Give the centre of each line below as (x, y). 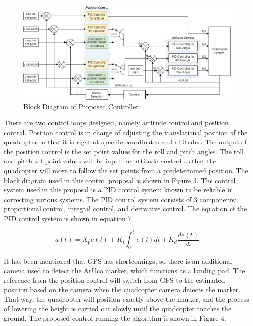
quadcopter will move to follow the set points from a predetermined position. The (126, 171)
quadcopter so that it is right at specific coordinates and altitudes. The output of (126, 142)
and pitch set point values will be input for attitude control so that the (110, 161)
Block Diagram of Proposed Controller (81, 106)
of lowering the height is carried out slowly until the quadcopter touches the (118, 308)
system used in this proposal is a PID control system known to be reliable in (118, 190)
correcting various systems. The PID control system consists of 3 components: (120, 199)
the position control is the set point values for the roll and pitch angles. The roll (124, 151)
